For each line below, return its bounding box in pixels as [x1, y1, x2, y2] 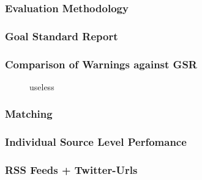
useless [29, 80, 54, 93]
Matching [5, 106, 53, 121]
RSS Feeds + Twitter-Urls [5, 162, 138, 178]
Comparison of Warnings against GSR [5, 56, 197, 71]
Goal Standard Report [5, 28, 118, 43]
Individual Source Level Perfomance [5, 134, 187, 149]
